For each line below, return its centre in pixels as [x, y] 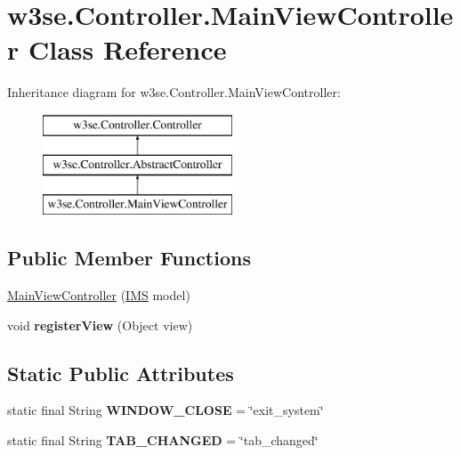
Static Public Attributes [121, 373]
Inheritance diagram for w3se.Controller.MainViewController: [174, 92]
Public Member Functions [129, 258]
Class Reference [127, 49]
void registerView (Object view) [100, 325]
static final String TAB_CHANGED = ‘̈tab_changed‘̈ [163, 440]
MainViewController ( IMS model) [99, 295]
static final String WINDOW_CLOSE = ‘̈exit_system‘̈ [165, 410]
